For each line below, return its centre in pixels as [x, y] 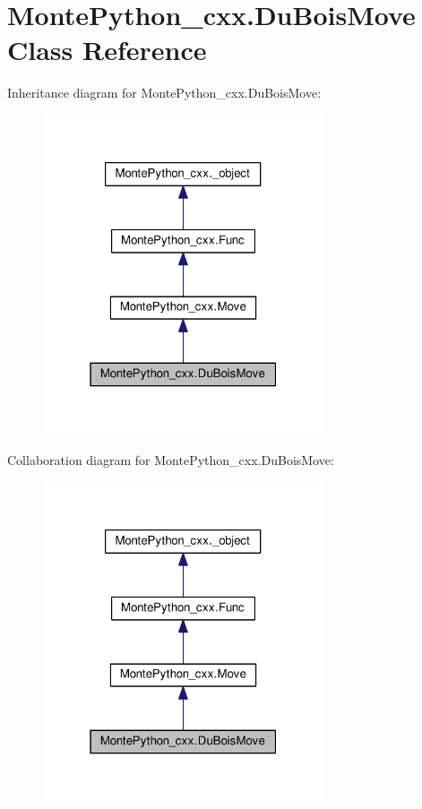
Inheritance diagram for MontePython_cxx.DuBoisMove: [164, 93]
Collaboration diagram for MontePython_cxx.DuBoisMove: [171, 459]
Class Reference [107, 50]
